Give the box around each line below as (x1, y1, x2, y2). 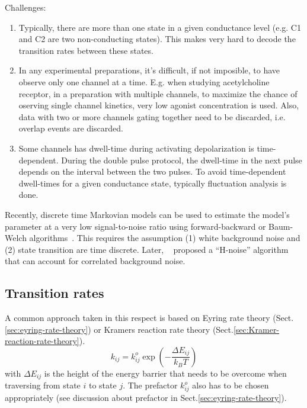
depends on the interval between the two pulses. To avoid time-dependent (18, 165, 286, 178)
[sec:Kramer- (233, 323, 280, 335)
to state (88, 379, 117, 391)
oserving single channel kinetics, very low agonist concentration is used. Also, (18, 99, 299, 111)
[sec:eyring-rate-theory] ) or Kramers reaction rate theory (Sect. (5, 323, 234, 335)
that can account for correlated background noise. (5, 255, 186, 267)
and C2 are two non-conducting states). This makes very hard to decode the (18, 33, 296, 45)
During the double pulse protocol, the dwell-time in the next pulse (61, 153, 302, 166)
